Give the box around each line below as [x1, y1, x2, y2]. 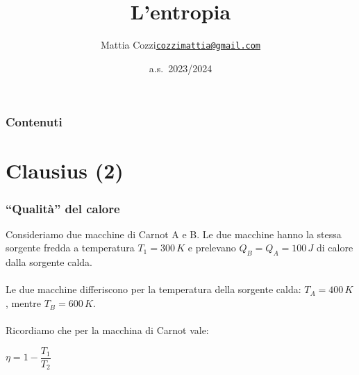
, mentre [6, 296, 41, 310]
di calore [316, 240, 353, 255]
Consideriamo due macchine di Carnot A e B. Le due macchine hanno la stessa [6, 226, 342, 241]
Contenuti [6, 113, 62, 131]
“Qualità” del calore [6, 199, 120, 217]
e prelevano [187, 240, 236, 255]
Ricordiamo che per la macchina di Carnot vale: [6, 323, 209, 337]
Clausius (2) [6, 156, 124, 185]
